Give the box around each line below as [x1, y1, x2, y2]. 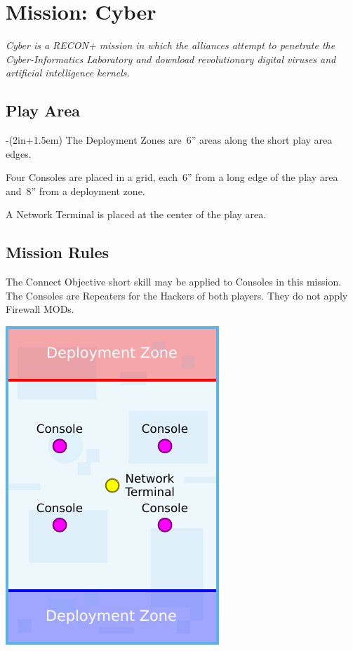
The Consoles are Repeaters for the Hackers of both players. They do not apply [6, 288, 348, 302]
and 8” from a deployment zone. [6, 183, 145, 198]
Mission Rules [6, 241, 109, 263]
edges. [6, 146, 32, 161]
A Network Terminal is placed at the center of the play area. [6, 207, 267, 222]
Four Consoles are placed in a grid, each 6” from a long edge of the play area [6, 170, 338, 184]
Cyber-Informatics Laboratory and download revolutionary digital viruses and [6, 51, 336, 66]
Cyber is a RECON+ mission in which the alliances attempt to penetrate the [6, 38, 335, 53]
